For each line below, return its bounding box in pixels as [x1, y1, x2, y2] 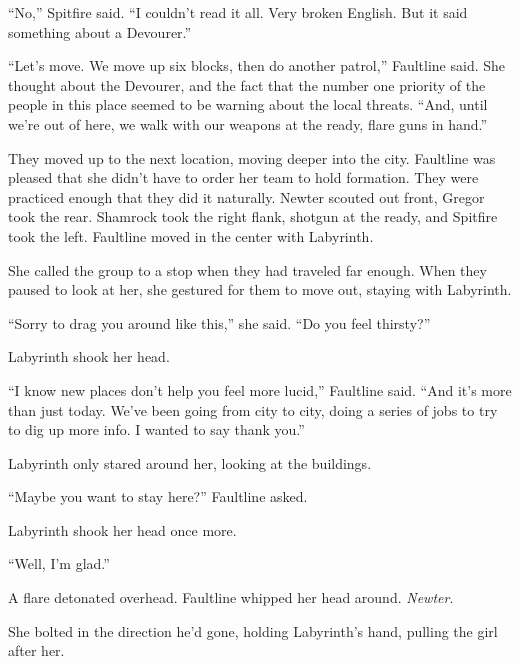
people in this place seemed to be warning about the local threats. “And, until [8, 94, 488, 115]
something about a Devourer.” [8, 21, 192, 42]
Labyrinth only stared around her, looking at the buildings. [8, 452, 372, 473]
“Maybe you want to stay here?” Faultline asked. [8, 486, 308, 507]
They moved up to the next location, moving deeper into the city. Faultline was [8, 147, 496, 168]
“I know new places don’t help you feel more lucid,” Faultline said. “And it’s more [8, 379, 512, 400]
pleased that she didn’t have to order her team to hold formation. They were [8, 167, 479, 188]
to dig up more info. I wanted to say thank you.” [8, 419, 305, 440]
